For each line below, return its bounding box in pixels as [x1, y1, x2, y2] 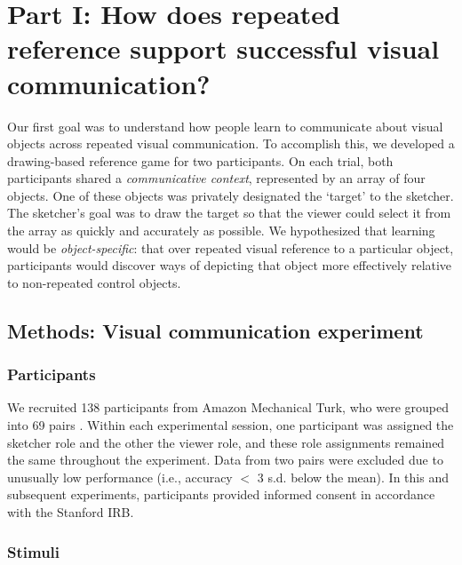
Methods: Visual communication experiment [7, 316, 424, 344]
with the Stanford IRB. [7, 503, 134, 521]
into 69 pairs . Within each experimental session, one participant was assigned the [7, 416, 454, 434]
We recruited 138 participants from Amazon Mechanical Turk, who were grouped [7, 398, 449, 417]
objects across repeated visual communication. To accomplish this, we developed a [7, 134, 455, 153]
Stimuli [7, 540, 60, 562]
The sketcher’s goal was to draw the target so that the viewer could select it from [7, 203, 451, 222]
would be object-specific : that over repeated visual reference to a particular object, [7, 238, 454, 257]
